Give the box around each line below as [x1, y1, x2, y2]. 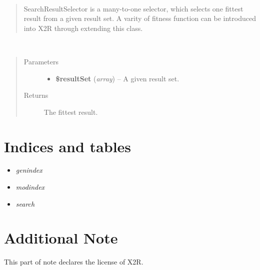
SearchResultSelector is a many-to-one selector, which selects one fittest [23, 3, 243, 13]
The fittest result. [43, 106, 98, 117]
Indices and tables [4, 136, 131, 156]
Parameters [23, 56, 58, 66]
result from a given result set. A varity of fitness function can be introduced [23, 13, 256, 23]
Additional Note [4, 228, 118, 248]
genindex [15, 165, 42, 175]
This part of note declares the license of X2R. [4, 257, 143, 267]
